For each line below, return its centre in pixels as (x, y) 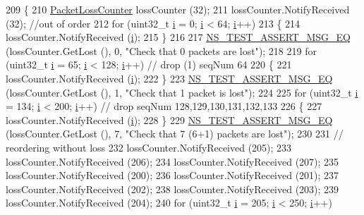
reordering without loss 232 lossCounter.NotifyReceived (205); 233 (149, 147)
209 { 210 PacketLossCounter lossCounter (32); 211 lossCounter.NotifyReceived (178, 9)
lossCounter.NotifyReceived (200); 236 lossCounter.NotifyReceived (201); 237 (172, 175)
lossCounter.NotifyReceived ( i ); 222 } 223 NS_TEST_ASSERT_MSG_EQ (169, 78)
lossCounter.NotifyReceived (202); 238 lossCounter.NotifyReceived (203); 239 (172, 189)
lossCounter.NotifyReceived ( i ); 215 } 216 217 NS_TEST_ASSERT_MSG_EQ (178, 37)
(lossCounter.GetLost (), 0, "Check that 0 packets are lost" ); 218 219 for (161, 50)
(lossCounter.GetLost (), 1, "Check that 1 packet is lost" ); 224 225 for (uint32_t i (182, 92)
